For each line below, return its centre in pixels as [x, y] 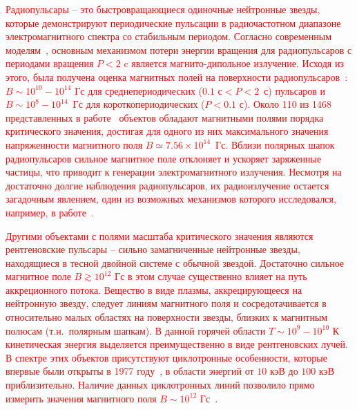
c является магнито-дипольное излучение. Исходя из [234, 63]
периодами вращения [50, 63]
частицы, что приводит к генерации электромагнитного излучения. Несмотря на [174, 172]
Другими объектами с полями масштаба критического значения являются [160, 235]
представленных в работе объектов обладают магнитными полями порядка [165, 117]
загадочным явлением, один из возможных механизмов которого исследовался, [171, 199]
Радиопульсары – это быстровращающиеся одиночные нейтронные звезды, [163, 9]
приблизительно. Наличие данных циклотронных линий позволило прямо [160, 385]
